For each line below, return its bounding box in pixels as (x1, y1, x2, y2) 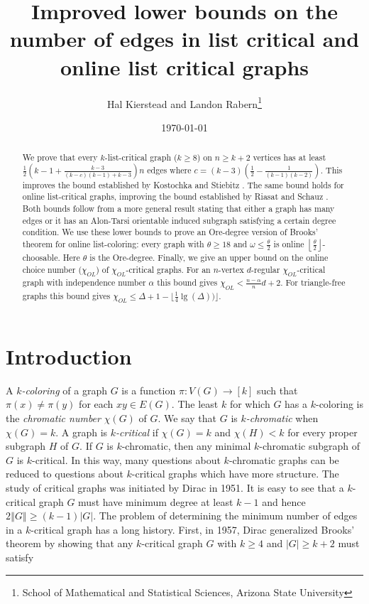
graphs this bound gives (22, 289, 111, 301)
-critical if (116, 424, 158, 439)
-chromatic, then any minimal (121, 438, 251, 453)
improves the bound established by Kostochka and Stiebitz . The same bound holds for (22, 178, 344, 190)
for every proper (287, 424, 358, 439)
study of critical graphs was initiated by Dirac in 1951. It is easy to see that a (6, 480, 344, 495)
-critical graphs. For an (126, 263, 211, 275)
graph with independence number (22, 276, 146, 288)
